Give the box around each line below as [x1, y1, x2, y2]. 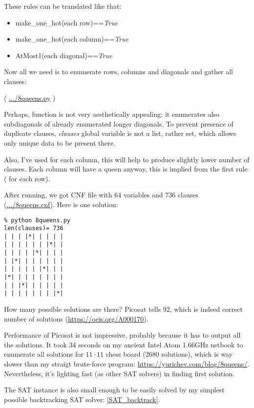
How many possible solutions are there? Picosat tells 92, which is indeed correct [4, 304, 243, 314]
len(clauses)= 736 [4, 225, 63, 232]
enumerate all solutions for [4, 349, 84, 359]
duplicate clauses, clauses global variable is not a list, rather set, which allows [4, 128, 236, 138]
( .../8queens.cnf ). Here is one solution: [4, 199, 118, 209]
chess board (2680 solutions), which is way [106, 349, 233, 359]
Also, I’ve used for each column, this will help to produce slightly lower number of [4, 154, 250, 164]
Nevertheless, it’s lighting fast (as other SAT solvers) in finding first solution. [4, 368, 234, 378]
